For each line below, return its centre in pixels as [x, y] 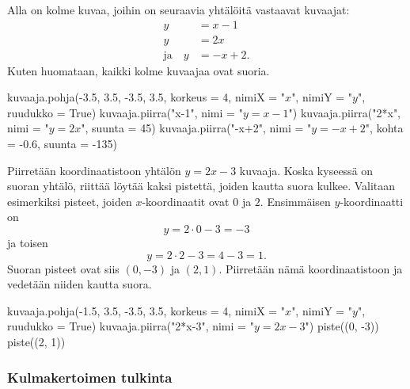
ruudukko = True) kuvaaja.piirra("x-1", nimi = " [125, 112]
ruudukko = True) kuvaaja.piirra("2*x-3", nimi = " [131, 326]
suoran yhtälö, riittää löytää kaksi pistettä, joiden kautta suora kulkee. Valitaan [201, 186]
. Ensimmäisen [295, 201]
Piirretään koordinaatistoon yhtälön [94, 170]
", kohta [384, 128]
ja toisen [28, 243]
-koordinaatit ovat [186, 201]
